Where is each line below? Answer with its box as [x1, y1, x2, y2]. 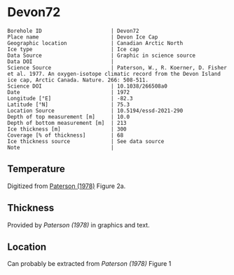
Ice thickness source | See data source [7, 137, 165, 145]
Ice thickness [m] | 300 [7, 126, 128, 133]
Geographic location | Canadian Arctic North [7, 39, 184, 46]
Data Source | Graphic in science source [7, 52, 196, 59]
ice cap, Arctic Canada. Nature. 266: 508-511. [7, 76, 149, 83]
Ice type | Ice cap [7, 46, 139, 53]
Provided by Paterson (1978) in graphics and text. [7, 220, 150, 229]
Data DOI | [7, 58, 114, 65]
